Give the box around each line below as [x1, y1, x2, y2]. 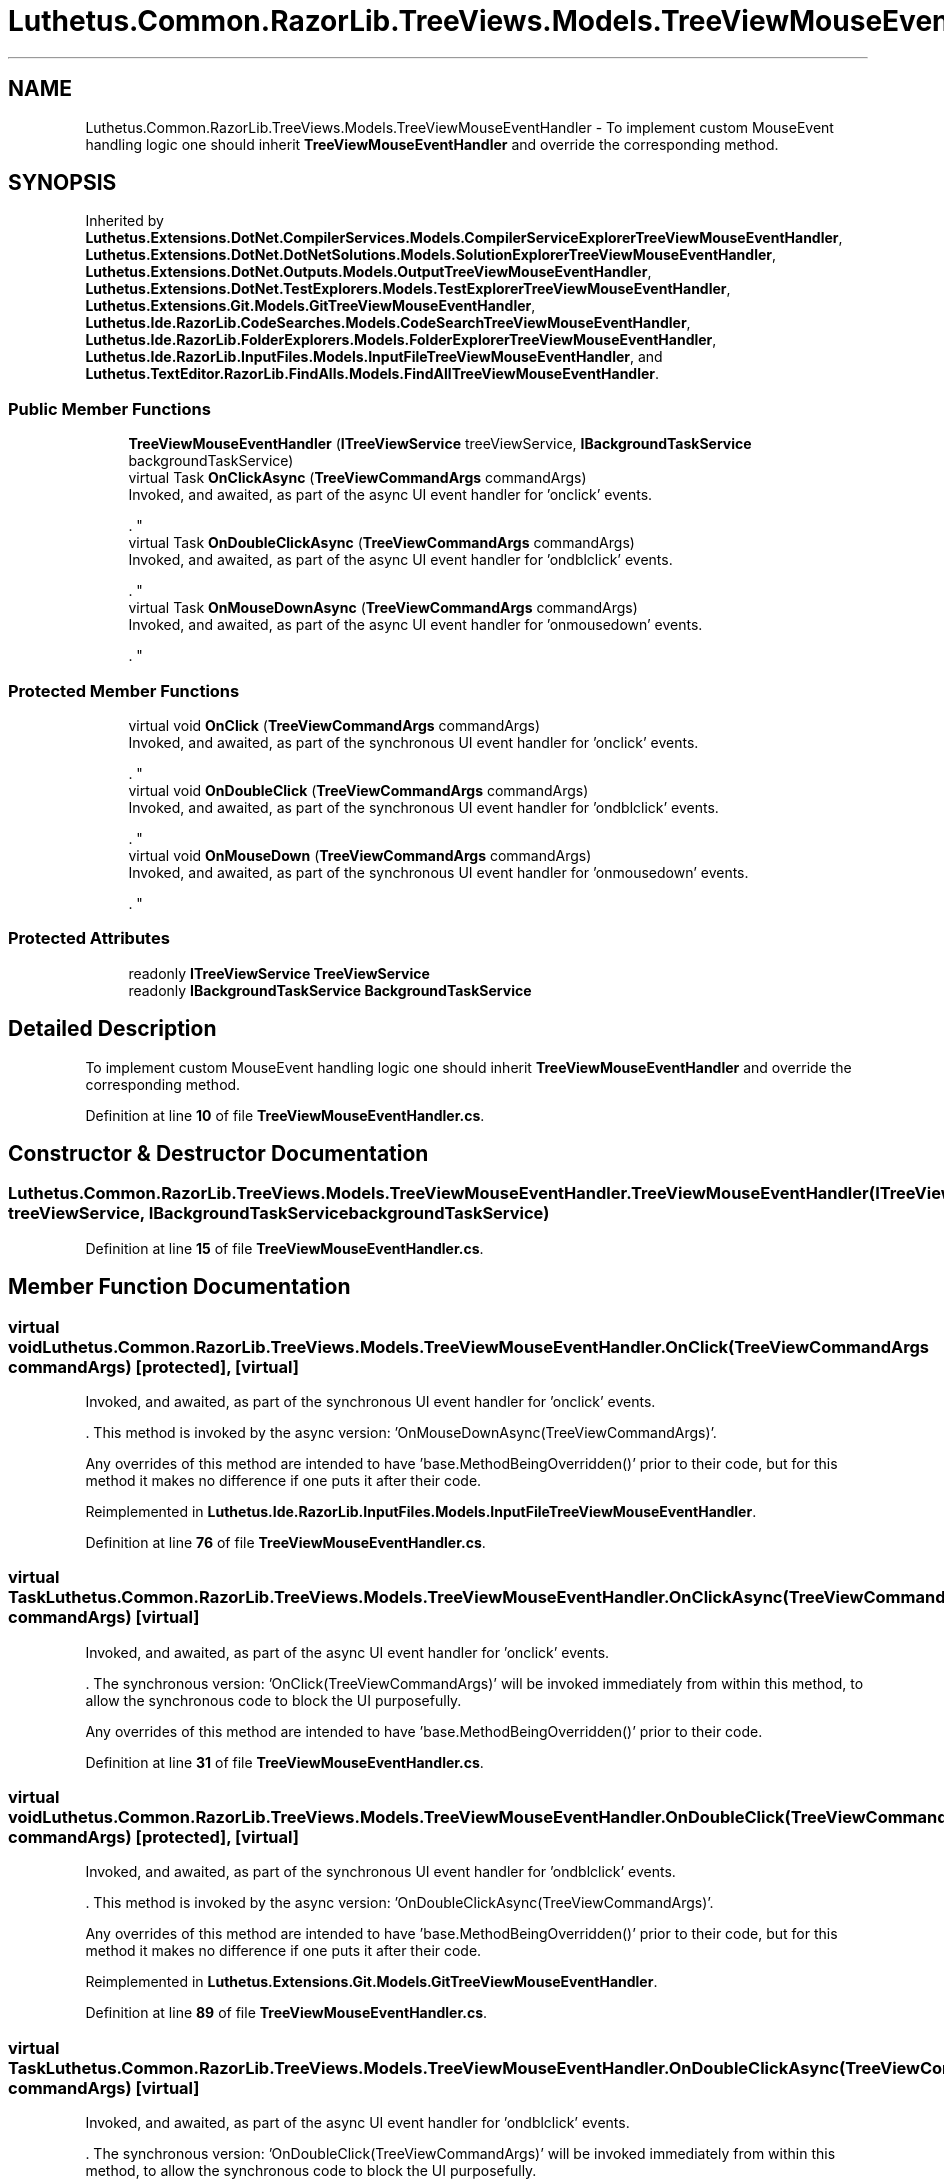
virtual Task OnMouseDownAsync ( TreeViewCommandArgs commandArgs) [128, 599, 638, 617]
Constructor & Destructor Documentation [8, 1140, 429, 1166]
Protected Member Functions [8, 680, 240, 701]
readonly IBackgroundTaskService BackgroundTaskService [128, 981, 532, 999]
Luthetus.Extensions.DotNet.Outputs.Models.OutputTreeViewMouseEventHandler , [85, 263, 652, 281]
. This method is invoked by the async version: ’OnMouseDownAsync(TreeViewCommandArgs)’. [85, 1423, 717, 1441]
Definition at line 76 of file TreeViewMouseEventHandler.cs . [85, 1533, 486, 1551]
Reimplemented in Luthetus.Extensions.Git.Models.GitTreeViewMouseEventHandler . [85, 1973, 658, 1991]
